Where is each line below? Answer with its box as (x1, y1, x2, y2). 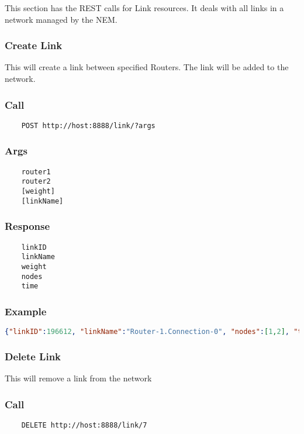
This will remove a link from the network (5, 372, 152, 384)
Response (5, 219, 50, 233)
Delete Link (5, 349, 61, 363)
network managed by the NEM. (5, 13, 118, 25)
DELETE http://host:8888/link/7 (21, 421, 147, 429)
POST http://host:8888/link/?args (21, 121, 156, 130)
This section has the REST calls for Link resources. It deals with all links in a (5, 2, 284, 13)
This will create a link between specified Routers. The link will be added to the (5, 61, 289, 73)
